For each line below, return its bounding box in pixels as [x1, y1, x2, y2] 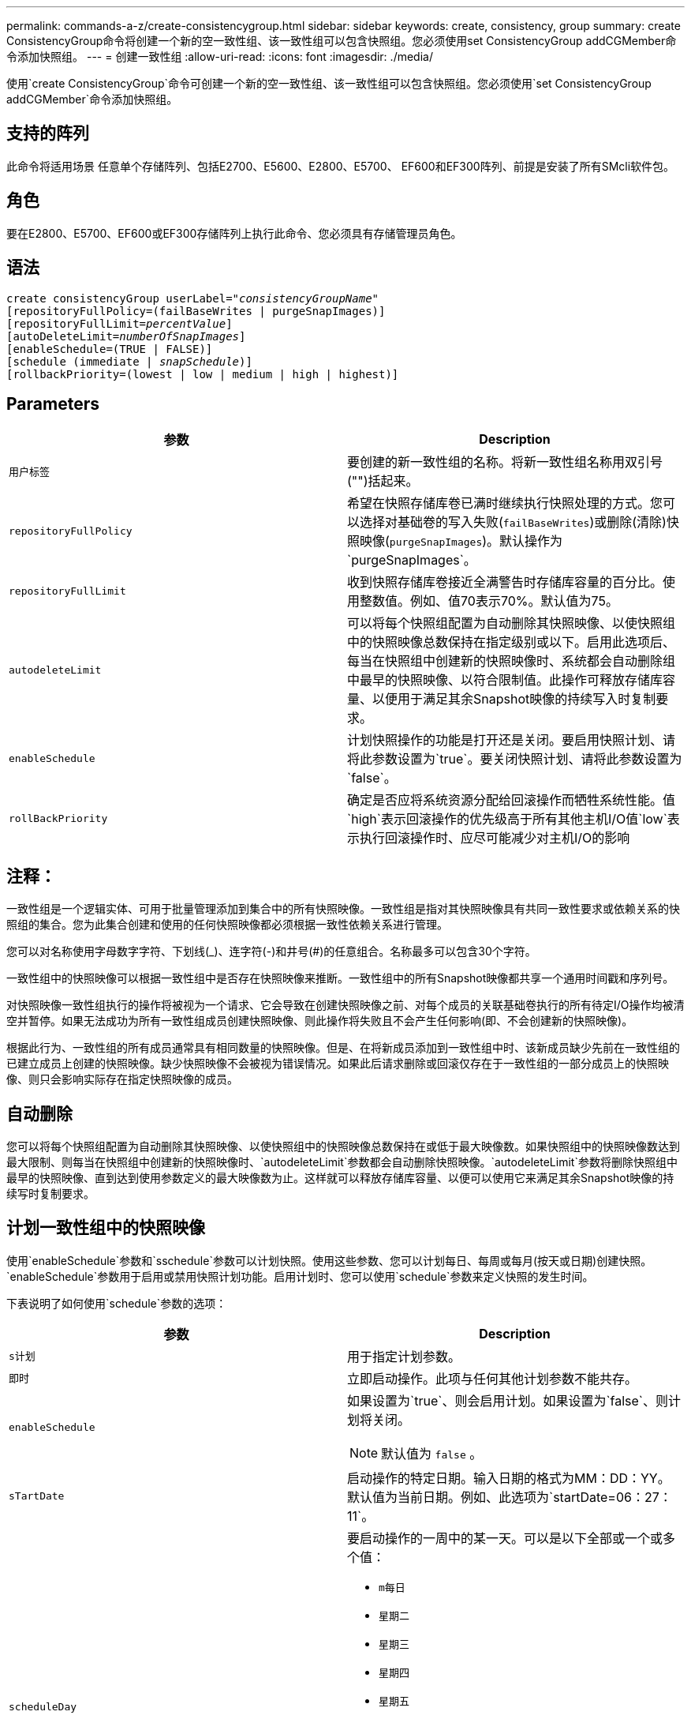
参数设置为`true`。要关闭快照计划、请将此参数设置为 [372, 751, 682, 768]
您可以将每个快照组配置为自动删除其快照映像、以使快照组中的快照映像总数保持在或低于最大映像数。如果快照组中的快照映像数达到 [6, 1139, 680, 1154]
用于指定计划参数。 [347, 1348, 461, 1364]
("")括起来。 [347, 473, 419, 490]
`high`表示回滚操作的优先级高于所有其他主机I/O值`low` [347, 811, 667, 828]
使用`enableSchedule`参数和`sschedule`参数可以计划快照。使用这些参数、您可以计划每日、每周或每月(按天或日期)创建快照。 [6, 1253, 652, 1267]
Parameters [6, 393, 99, 414]
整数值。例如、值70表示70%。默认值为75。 [360, 593, 618, 610]
